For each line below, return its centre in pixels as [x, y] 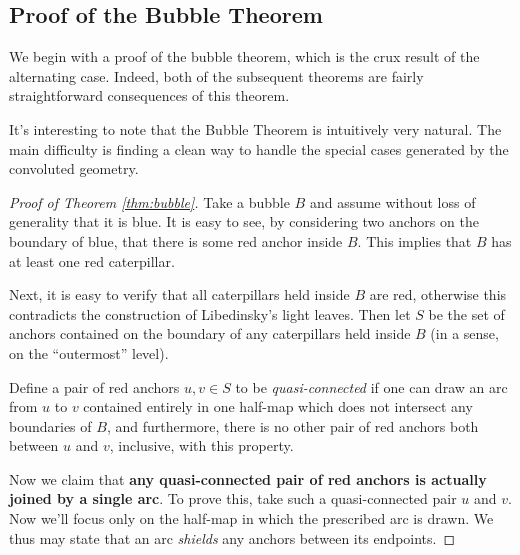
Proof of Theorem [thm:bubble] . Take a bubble [149, 201]
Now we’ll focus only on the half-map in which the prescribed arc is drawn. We [251, 518]
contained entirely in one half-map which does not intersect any [278, 406]
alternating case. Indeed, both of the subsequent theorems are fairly [216, 75]
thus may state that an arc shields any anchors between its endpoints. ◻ [232, 537]
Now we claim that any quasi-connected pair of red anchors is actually [248, 478]
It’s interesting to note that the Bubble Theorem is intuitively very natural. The [255, 128]
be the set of [466, 313]
